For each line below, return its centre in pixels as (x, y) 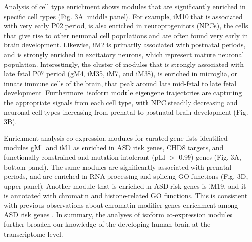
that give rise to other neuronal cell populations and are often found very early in (126, 35)
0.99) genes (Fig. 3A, (210, 157)
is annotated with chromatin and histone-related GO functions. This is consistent (126, 195)
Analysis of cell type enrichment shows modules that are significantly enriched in (125, 6)
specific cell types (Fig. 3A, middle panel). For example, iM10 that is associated (123, 16)
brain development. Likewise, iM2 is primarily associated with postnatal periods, (125, 45)
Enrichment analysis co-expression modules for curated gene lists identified (116, 138)
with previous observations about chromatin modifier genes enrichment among (121, 205)
